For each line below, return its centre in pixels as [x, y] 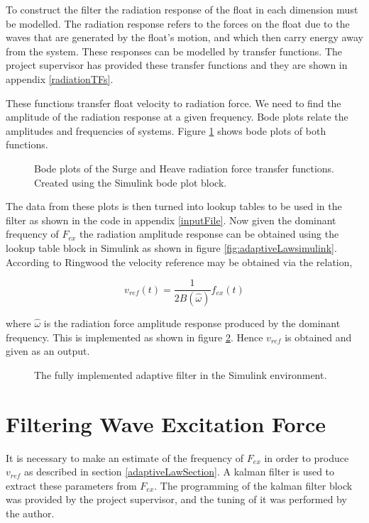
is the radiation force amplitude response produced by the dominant [192, 323]
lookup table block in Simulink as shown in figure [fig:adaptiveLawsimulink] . [171, 247]
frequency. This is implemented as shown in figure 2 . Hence [134, 337]
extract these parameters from [71, 485]
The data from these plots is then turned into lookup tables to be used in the [174, 206]
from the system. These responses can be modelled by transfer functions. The [174, 51]
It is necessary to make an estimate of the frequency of [125, 457]
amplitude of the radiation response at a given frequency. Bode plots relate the [177, 117]
